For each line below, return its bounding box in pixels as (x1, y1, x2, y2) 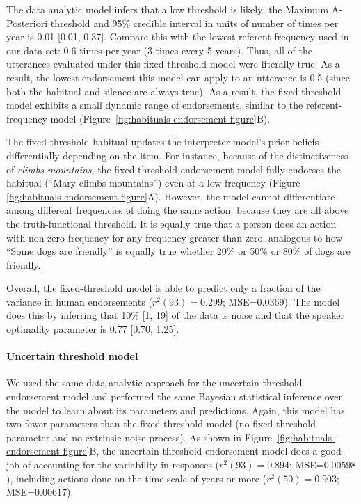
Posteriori (6, 15, 48, 30)
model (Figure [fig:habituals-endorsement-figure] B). (50, 111, 271, 125)
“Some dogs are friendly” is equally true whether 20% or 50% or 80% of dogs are (6, 244, 351, 258)
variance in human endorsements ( (6, 294, 152, 308)
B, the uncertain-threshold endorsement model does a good (89, 443, 342, 458)
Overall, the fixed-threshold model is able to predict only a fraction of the (6, 281, 321, 295)
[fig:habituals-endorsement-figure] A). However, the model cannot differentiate (6, 189, 335, 203)
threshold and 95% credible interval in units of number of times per (50, 15, 339, 30)
